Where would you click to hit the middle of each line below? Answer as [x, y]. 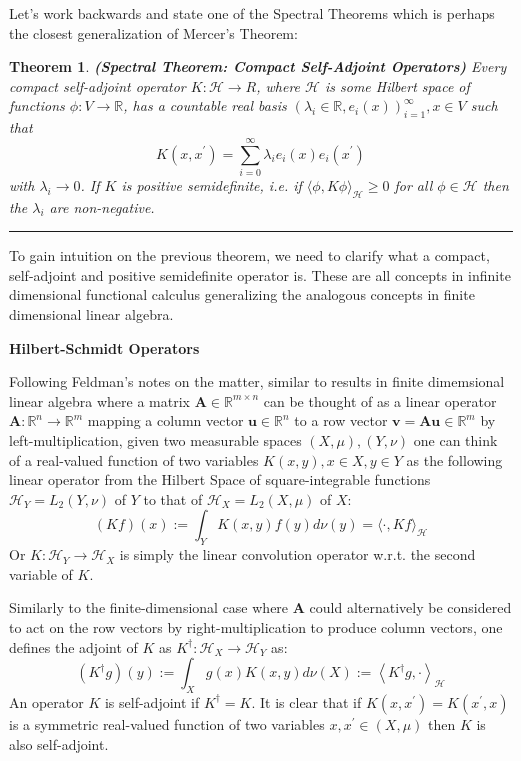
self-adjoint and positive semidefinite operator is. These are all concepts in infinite [260, 274]
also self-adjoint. [59, 743]
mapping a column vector [165, 420]
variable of [41, 573]
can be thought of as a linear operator [380, 400]
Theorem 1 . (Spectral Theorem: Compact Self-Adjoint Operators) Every [258, 66]
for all [413, 184]
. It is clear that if [306, 701]
